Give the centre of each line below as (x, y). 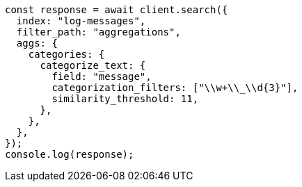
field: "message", (102, 76)
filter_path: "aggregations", (98, 32)
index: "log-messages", (81, 21)
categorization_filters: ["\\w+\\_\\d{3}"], (175, 88)
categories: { (66, 54)
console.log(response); (70, 154)
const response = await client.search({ (117, 10)
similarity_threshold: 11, (125, 99)
